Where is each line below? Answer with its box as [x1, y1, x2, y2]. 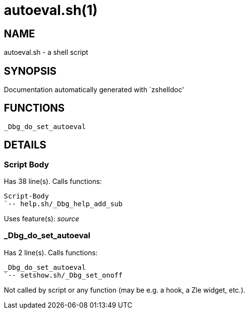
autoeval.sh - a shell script [4, 48, 88, 57]
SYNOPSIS [4, 65, 57, 77]
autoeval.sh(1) [4, 2, 98, 18]
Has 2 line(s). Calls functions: [4, 248, 98, 257]
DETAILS [4, 139, 47, 151]
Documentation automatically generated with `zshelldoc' [4, 85, 184, 94]
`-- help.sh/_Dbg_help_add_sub [4, 200, 123, 208]
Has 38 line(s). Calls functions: [4, 177, 102, 186]
